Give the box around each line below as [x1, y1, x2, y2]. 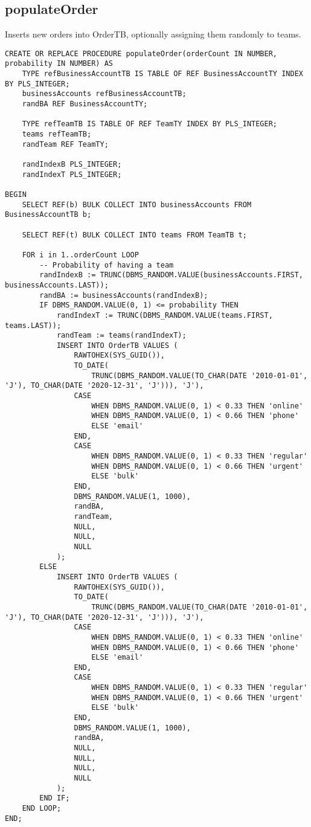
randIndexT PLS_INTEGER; [22, 170, 122, 179]
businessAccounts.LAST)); [5, 280, 109, 289]
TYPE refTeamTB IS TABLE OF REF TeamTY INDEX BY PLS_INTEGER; [22, 120, 278, 129]
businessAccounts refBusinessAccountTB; [22, 89, 187, 98]
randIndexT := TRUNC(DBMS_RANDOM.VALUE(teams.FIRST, [56, 311, 273, 320]
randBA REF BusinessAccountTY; [22, 100, 148, 109]
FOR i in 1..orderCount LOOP [22, 250, 139, 259]
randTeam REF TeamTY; [22, 140, 109, 149]
